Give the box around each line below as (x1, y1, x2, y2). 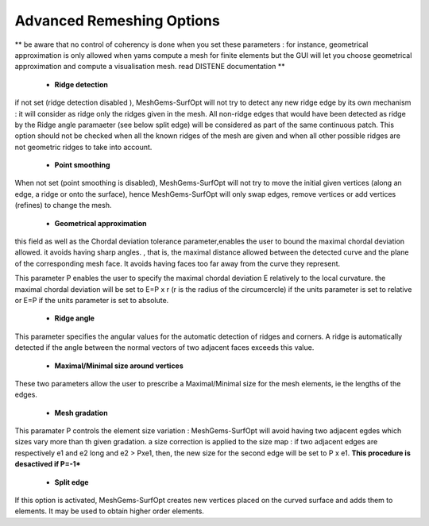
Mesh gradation (54, 408, 108, 417)
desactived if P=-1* (14, 459, 81, 469)
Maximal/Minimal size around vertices (54, 361, 184, 371)
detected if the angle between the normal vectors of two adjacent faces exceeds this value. (14, 343, 315, 352)
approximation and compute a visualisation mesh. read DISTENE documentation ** (14, 62, 285, 71)
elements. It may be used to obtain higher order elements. (14, 506, 204, 516)
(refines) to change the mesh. (14, 201, 112, 210)
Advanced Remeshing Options (14, 12, 220, 29)
